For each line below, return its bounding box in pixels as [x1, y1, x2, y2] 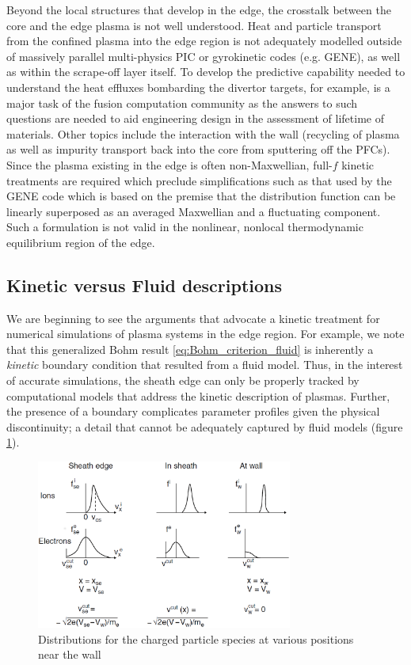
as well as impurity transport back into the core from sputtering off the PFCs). [6, 141, 390, 158]
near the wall [38, 646, 101, 663]
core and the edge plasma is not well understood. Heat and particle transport [6, 17, 382, 33]
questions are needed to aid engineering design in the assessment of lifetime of [6, 110, 384, 127]
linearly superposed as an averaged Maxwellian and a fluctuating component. [6, 203, 381, 219]
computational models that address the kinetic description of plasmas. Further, [6, 387, 390, 404]
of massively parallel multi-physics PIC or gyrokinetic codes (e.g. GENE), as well [6, 47, 401, 64]
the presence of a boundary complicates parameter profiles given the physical [6, 403, 380, 420]
